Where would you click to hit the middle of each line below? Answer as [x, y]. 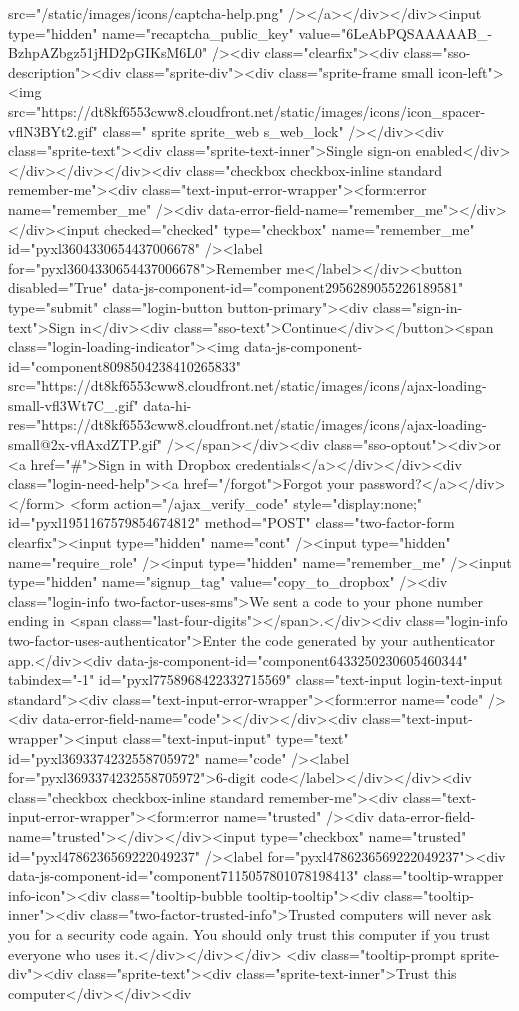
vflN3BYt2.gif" [53, 130]
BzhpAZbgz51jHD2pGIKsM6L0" [108, 52]
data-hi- [167, 404]
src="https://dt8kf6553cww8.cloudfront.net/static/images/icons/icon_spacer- [247, 110]
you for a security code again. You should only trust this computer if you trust [249, 933]
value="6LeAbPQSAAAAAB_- [395, 32]
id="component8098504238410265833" [124, 365]
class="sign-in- [417, 306]
